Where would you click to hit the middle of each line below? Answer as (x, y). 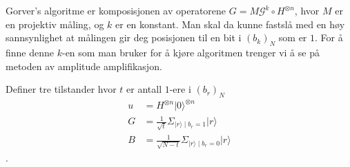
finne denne (30, 52)
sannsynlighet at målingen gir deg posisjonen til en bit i (124, 37)
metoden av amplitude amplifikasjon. (84, 66)
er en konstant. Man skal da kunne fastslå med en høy (230, 24)
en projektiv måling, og (55, 24)
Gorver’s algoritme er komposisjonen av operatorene (116, 10)
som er (293, 37)
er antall (144, 89)
